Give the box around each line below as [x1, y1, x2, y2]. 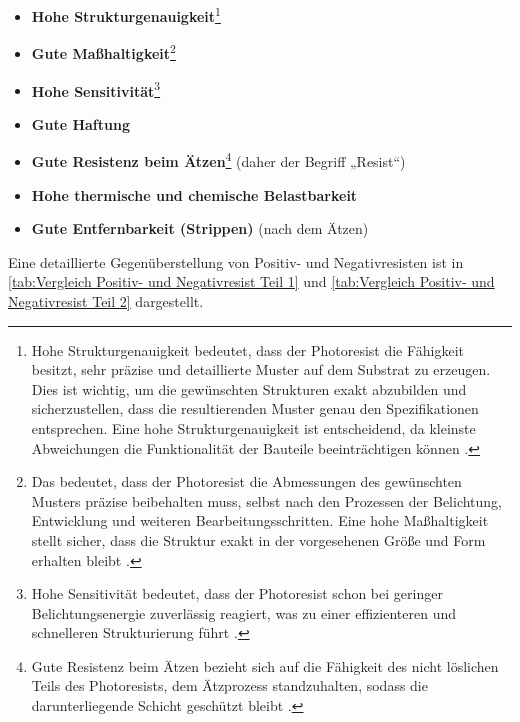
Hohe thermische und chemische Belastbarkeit [31, 184, 358, 205]
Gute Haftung [31, 113, 130, 134]
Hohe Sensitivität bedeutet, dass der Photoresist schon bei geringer [31, 583, 443, 604]
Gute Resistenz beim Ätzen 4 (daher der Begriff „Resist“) [31, 148, 406, 171]
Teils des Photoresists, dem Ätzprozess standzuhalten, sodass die [31, 675, 428, 696]
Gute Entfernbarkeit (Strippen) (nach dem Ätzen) [31, 218, 369, 239]
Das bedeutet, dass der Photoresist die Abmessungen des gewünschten [31, 471, 462, 492]
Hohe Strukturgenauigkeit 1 [31, 3, 221, 26]
